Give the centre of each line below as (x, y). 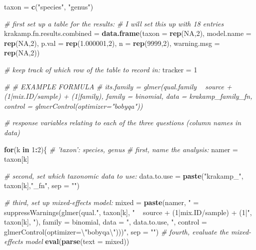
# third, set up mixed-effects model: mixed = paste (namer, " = (101, 202)
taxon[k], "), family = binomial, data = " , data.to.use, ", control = (105, 222)
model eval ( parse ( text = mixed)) (77, 241)
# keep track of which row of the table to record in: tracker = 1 (101, 69)
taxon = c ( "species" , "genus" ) (49, 6)
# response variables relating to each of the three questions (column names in (123, 123)
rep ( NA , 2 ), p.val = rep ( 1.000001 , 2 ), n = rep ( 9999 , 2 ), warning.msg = (112, 43)
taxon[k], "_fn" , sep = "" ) (42, 185)
